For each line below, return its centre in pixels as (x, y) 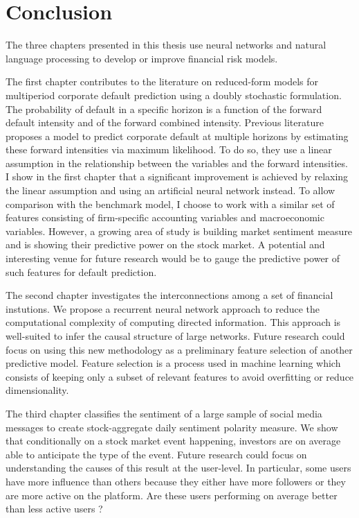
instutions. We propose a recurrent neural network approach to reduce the (163, 308)
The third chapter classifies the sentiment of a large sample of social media (164, 413)
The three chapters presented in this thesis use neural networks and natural (166, 45)
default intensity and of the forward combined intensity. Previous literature (165, 122)
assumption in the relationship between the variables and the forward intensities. (177, 163)
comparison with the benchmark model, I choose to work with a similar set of (170, 204)
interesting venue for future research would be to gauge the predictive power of (173, 258)
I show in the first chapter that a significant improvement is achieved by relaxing (177, 176)
